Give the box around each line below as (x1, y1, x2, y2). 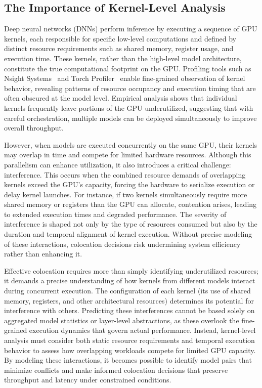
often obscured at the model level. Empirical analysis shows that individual (4, 93, 237, 103)
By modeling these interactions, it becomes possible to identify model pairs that (4, 355, 252, 365)
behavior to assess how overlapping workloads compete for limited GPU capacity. (4, 344, 256, 355)
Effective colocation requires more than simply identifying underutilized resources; (4, 265, 258, 276)
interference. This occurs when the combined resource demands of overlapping (4, 169, 246, 180)
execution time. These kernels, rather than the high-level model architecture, (4, 53, 242, 63)
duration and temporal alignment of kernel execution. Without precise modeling (4, 229, 252, 239)
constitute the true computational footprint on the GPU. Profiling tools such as (4, 63, 251, 73)
